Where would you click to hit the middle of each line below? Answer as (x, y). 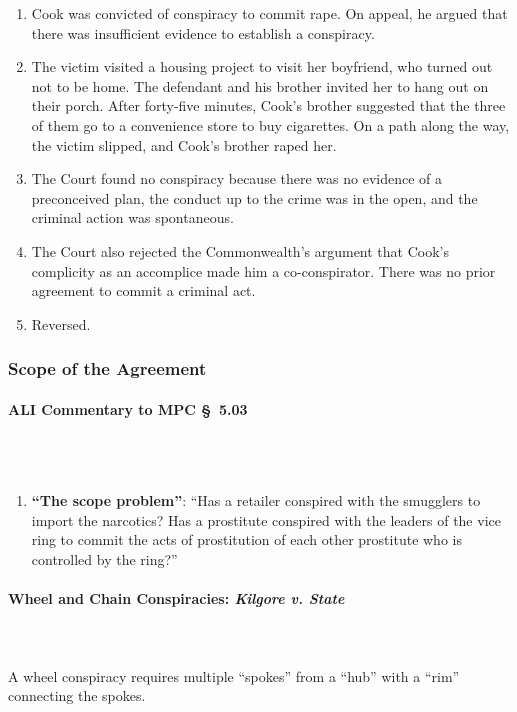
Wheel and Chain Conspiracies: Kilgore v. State (176, 598)
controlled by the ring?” (104, 558)
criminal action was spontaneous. (132, 217)
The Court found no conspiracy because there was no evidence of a (237, 178)
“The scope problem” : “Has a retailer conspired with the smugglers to (256, 500)
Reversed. (61, 323)
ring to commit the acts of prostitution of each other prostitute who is (246, 539)
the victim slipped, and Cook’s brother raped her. (184, 144)
